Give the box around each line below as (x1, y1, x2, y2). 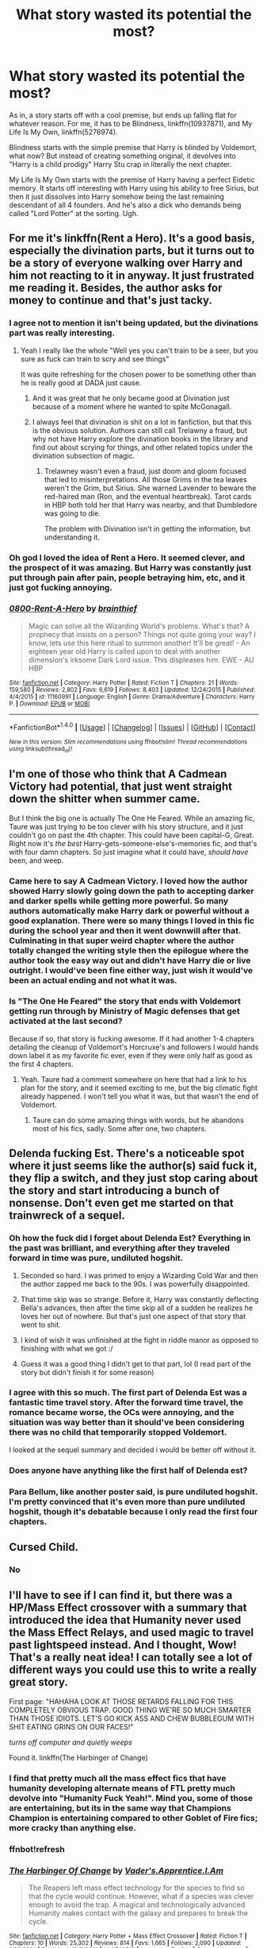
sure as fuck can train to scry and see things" (20, 354, 170, 363)
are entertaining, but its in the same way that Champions (9, 1802, 232, 1813)
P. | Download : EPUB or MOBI (9, 699, 90, 708)
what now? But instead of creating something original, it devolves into (9, 151, 236, 160)
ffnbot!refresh (9, 1843, 66, 1854)
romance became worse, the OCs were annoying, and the (9, 1407, 235, 1418)
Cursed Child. (9, 1540, 78, 1554)
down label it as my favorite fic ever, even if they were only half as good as (9, 1050, 253, 1060)
